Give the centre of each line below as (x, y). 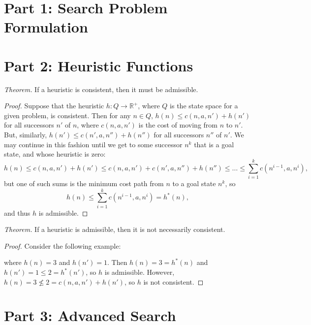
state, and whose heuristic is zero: (55, 154)
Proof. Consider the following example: (62, 245)
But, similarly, (26, 135)
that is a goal (214, 144)
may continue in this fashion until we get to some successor (93, 144)
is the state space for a (204, 106)
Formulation (46, 27)
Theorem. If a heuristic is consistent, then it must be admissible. (101, 89)
